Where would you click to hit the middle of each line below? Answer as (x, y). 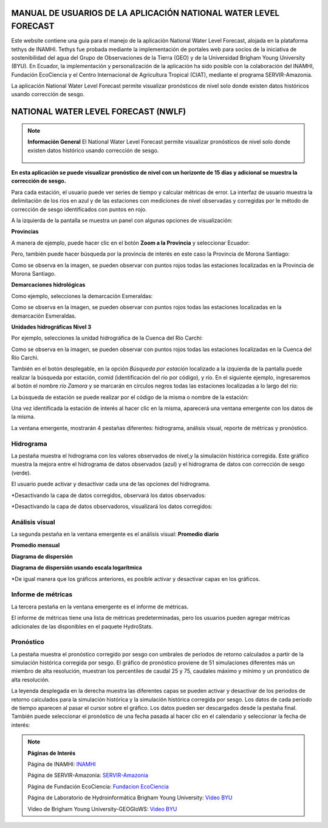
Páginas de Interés (52, 753)
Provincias (25, 232)
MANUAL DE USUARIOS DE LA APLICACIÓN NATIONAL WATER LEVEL (145, 13)
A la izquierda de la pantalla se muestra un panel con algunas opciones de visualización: (122, 220)
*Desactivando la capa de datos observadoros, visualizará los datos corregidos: (112, 506)
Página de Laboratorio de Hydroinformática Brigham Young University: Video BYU (130, 798)
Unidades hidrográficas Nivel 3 (51, 327)
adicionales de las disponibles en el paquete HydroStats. (82, 626)
